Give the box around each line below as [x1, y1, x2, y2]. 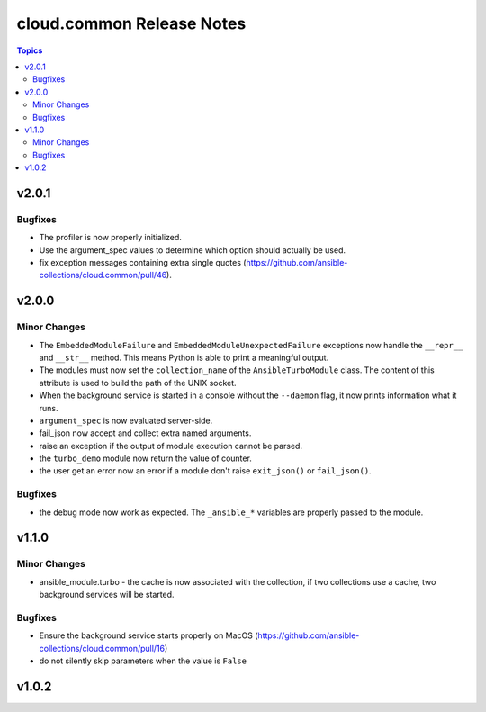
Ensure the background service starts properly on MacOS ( [39, 630, 258, 641]
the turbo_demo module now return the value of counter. [39, 453, 252, 464]
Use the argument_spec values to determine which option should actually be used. [39, 244, 346, 256]
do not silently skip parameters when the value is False [39, 655, 247, 666]
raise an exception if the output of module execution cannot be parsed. [39, 440, 303, 451]
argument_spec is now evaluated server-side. [39, 415, 213, 426]
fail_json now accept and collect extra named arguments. [39, 428, 252, 438]
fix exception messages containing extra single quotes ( [39, 257, 247, 267]
